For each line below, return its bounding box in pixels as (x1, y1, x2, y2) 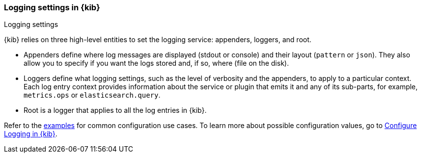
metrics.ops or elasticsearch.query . (24, 91, 161, 100)
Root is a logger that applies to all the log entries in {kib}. (24, 106, 207, 115)
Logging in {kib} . (4, 130, 57, 138)
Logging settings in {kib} (4, 2, 100, 12)
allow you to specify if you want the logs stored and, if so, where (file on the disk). (24, 59, 289, 68)
